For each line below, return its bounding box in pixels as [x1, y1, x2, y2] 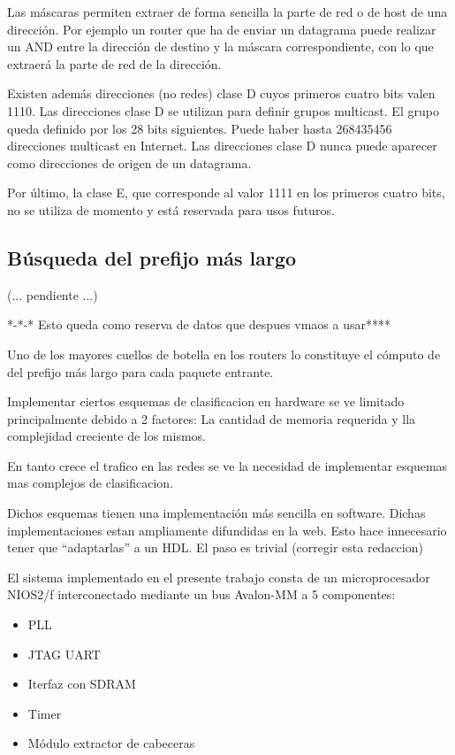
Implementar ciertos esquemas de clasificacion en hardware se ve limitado [7, 392, 405, 411]
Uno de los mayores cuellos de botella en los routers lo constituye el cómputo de [7, 344, 441, 363]
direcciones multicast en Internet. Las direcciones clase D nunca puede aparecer [7, 136, 437, 155]
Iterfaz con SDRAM [27, 674, 136, 693]
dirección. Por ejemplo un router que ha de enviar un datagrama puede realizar [7, 19, 436, 38]
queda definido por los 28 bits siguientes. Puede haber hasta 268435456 [7, 119, 392, 137]
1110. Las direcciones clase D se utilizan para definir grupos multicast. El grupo [7, 101, 439, 119]
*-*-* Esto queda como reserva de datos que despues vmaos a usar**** [7, 315, 391, 334]
